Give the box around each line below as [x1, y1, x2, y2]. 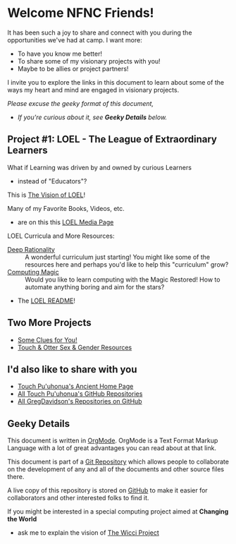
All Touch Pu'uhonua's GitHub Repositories [17, 389, 143, 398]
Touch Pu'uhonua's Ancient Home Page [17, 382, 134, 391]
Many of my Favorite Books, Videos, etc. [7, 204, 125, 212]
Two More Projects [7, 317, 92, 329]
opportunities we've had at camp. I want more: [7, 35, 142, 44]
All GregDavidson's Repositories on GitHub [17, 397, 142, 406]
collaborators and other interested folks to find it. [7, 494, 149, 502]
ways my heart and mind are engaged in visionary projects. [7, 85, 180, 94]
